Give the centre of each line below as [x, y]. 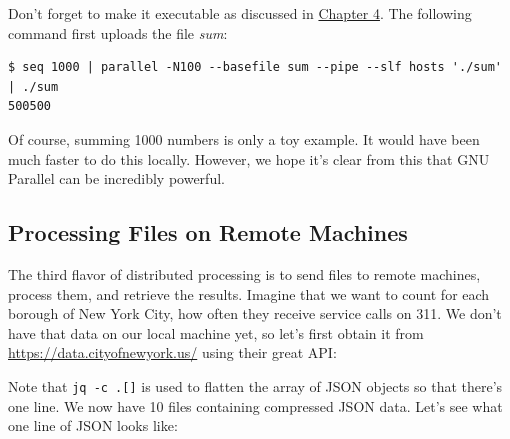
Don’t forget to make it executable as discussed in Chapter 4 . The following [240, 13]
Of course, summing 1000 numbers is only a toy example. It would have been [244, 138]
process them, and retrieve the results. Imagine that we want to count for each [249, 293]
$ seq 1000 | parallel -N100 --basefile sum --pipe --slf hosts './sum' [255, 67]
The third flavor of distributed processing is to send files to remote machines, [244, 273]
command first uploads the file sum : [118, 32]
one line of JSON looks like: [93, 425]
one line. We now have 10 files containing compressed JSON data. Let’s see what [255, 405]
